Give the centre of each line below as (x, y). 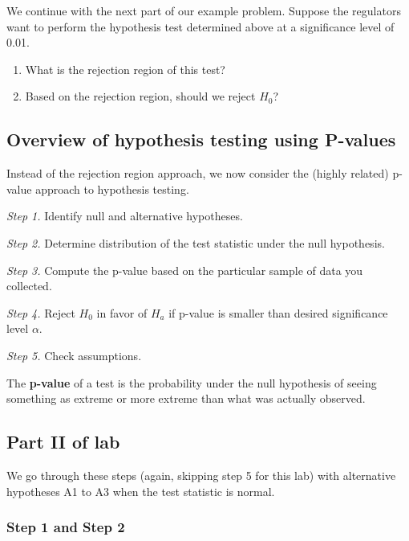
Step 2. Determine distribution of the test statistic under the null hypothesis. (196, 242)
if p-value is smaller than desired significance (278, 312)
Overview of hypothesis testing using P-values (201, 139)
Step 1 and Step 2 (66, 527)
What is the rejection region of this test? (125, 69)
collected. (29, 286)
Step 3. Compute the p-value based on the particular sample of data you (185, 270)
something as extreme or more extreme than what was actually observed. (186, 398)
